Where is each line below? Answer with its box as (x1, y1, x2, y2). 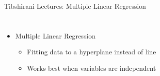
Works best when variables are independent (27, 63, 156, 73)
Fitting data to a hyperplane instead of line (27, 47, 156, 57)
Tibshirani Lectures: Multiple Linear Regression (4, 1, 146, 11)
